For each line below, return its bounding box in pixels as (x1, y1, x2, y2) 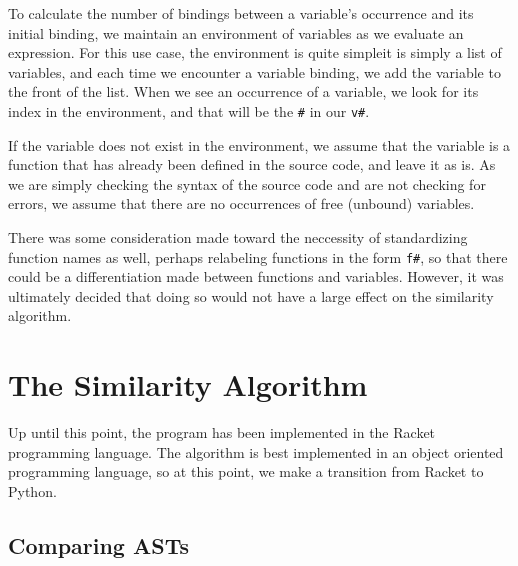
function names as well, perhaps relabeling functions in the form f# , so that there (8, 246, 508, 267)
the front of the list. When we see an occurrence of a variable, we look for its (8, 81, 479, 102)
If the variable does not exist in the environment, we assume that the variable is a (8, 134, 511, 155)
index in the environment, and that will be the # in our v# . (8, 100, 370, 121)
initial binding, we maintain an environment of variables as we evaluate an (8, 22, 464, 43)
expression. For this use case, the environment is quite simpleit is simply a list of (8, 42, 502, 63)
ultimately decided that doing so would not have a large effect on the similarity (8, 285, 494, 306)
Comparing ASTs (8, 529, 189, 560)
